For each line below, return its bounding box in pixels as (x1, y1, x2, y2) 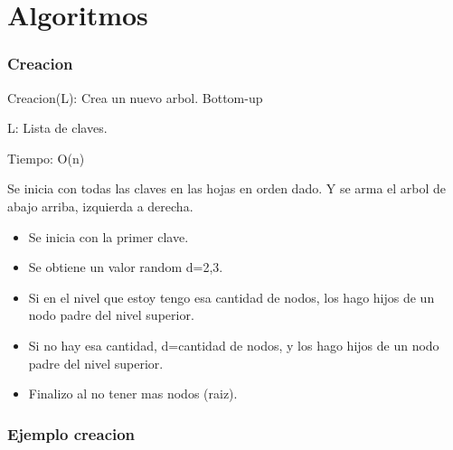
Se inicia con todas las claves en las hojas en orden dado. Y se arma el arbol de (7, 179, 447, 198)
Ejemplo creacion (7, 422, 136, 445)
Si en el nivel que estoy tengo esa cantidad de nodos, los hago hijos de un (28, 287, 435, 306)
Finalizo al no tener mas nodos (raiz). (28, 384, 238, 403)
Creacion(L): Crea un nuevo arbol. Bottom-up (7, 88, 263, 107)
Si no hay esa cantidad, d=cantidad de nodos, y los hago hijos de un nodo (28, 335, 439, 354)
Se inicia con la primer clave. (28, 227, 189, 246)
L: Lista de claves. (7, 118, 108, 137)
